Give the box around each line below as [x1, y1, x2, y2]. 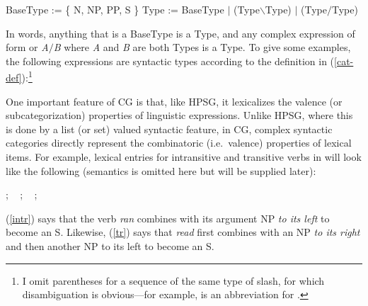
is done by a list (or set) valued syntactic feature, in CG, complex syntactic [6, 121, 333, 136]
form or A [6, 40, 49, 55]
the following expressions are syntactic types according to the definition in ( [6, 53, 335, 68]
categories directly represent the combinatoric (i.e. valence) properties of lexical [6, 135, 352, 150]
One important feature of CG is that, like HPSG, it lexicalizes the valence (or [6, 93, 343, 108]
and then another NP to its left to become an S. [6, 238, 214, 253]
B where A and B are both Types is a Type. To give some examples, [53, 40, 351, 55]
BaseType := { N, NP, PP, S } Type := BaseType [6, 2, 224, 16]
